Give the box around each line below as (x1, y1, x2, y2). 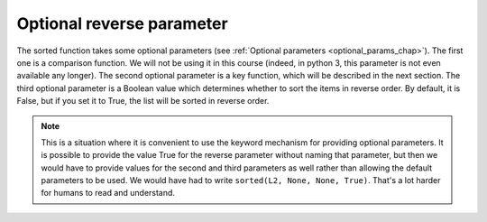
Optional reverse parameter (16, 14, 229, 33)
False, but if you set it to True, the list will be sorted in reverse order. (16, 96, 270, 106)
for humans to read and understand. (41, 188, 176, 199)
